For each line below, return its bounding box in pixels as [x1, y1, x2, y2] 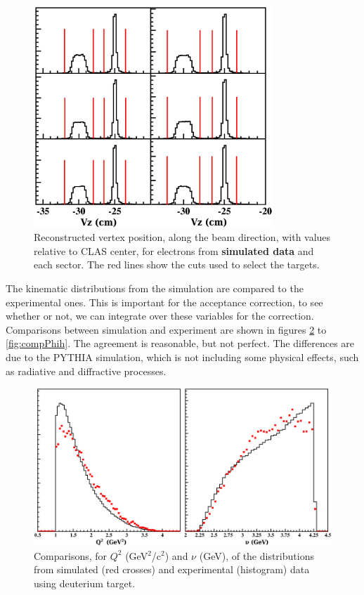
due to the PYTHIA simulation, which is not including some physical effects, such [6, 349, 359, 364]
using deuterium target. [34, 575, 136, 590]
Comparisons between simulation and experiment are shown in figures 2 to [6, 322, 327, 336]
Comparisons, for [34, 548, 108, 563]
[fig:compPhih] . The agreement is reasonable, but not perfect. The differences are [6, 336, 355, 351]
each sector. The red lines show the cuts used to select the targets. [34, 257, 320, 272]
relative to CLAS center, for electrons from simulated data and [34, 243, 314, 258]
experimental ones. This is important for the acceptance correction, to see [6, 294, 323, 309]
